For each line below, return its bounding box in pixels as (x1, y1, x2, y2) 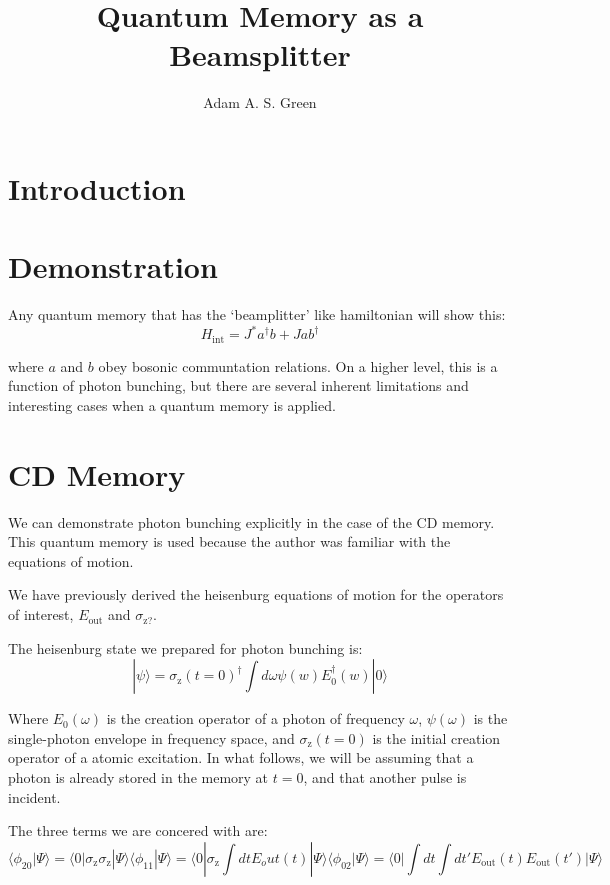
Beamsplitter (169, 34, 351, 75)
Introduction (8, 167, 186, 208)
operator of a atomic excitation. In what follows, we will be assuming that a (8, 747, 474, 768)
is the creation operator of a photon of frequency (106, 708, 405, 729)
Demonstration (8, 246, 218, 287)
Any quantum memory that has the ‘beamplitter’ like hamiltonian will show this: (8, 304, 506, 325)
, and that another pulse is (303, 767, 467, 788)
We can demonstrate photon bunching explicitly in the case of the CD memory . (8, 511, 495, 532)
